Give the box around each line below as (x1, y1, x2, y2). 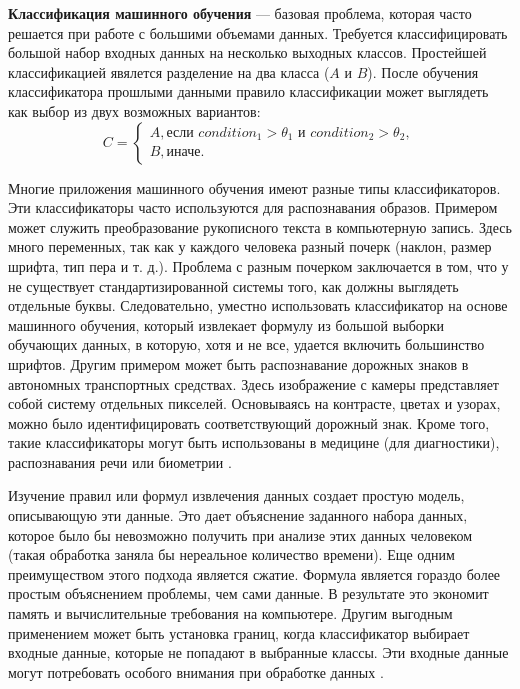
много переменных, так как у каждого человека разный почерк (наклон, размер (8, 236, 492, 257)
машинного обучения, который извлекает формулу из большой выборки (8, 314, 445, 335)
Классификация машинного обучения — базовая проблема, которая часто (8, 3, 472, 23)
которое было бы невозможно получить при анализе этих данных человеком (8, 524, 473, 545)
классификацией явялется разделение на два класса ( (8, 61, 330, 82)
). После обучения (367, 61, 479, 82)
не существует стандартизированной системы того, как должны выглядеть (8, 275, 459, 296)
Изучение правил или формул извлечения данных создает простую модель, (8, 485, 465, 506)
